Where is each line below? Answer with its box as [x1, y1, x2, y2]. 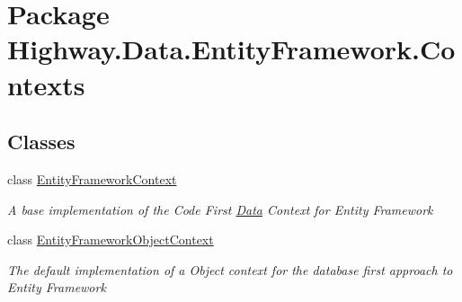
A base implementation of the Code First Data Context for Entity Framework [7, 200, 433, 218]
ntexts [7, 66, 85, 102]
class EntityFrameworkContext [7, 169, 177, 188]
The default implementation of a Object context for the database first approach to [7, 260, 453, 279]
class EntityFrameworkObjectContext [7, 230, 214, 249]
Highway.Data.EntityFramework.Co [7, 31, 456, 67]
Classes [7, 128, 76, 155]
